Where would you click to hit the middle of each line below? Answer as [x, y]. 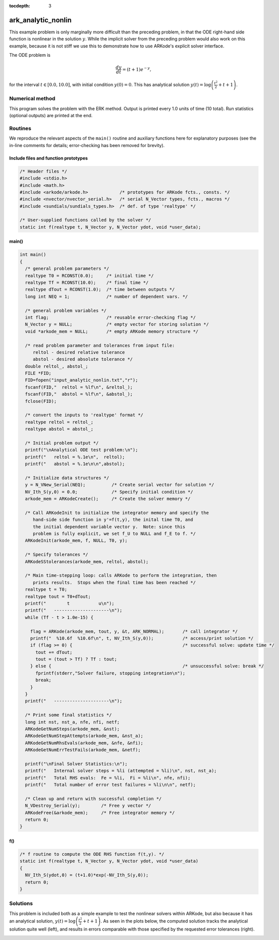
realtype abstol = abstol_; [59, 429]
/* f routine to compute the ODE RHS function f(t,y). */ [92, 854]
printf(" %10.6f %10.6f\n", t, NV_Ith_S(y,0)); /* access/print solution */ [142, 638]
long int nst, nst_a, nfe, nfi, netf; [72, 722]
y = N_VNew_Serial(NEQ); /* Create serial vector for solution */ [120, 485]
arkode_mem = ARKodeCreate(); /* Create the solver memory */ [108, 499]
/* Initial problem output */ [62, 443]
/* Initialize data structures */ [67, 478]
